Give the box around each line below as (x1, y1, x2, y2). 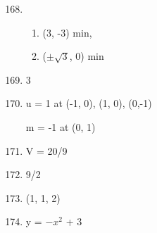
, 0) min (69, 49, 104, 63)
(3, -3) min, (42, 25, 92, 39)
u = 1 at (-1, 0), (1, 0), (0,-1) (25, 96, 152, 111)
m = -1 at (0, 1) (25, 119, 96, 134)
